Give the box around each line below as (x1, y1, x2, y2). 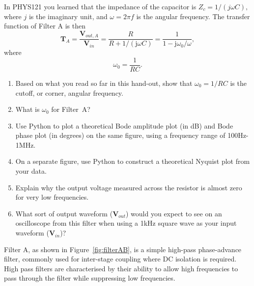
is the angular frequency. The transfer (136, 11, 250, 21)
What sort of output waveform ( (15, 208, 113, 218)
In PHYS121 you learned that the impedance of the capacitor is (4, 1, 197, 11)
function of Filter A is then (4, 21, 85, 31)
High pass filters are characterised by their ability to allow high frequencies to (4, 263, 238, 273)
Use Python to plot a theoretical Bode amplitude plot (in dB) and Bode (15, 120, 233, 130)
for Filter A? (51, 104, 90, 114)
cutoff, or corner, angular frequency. (15, 87, 123, 98)
